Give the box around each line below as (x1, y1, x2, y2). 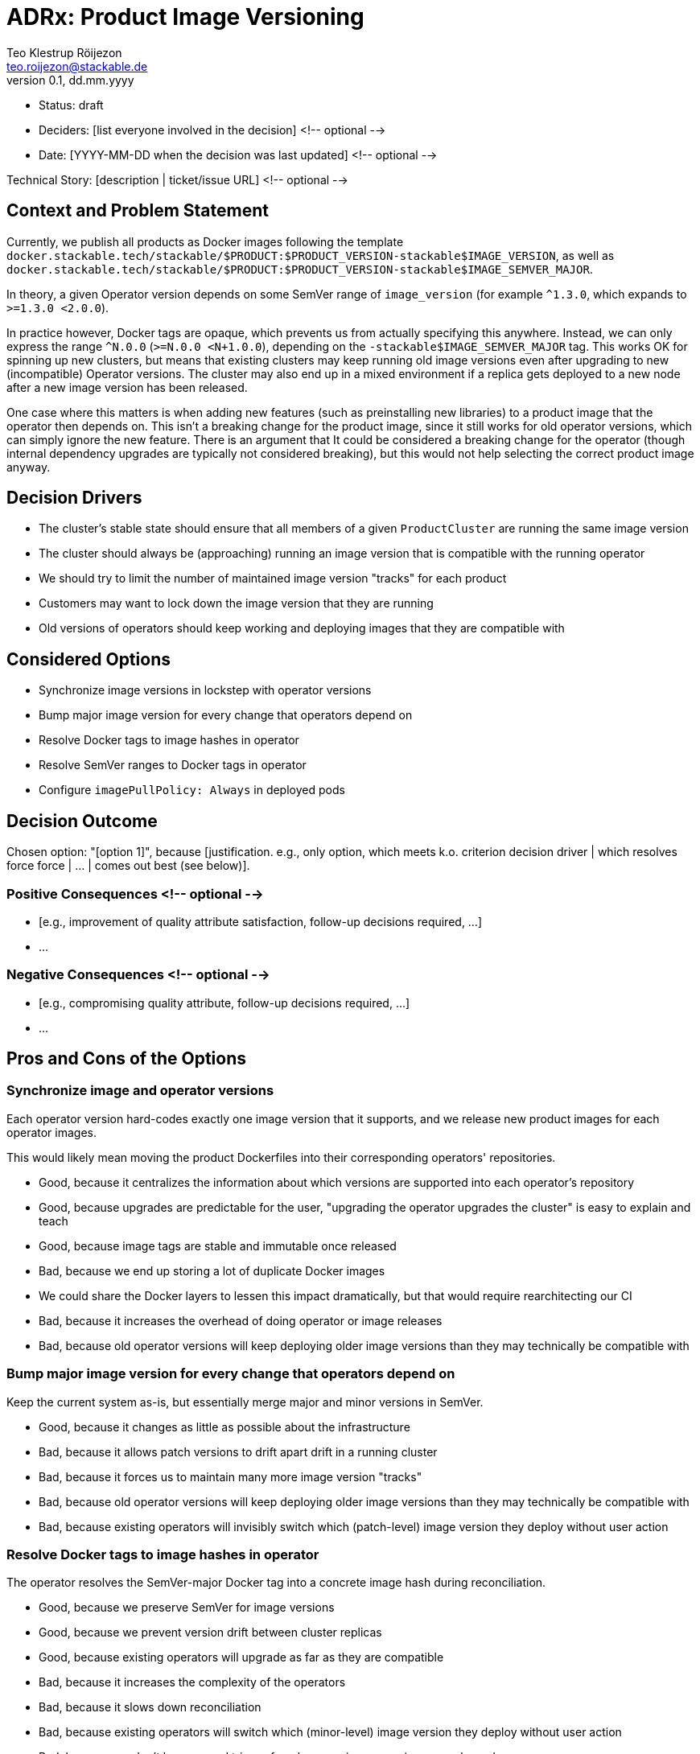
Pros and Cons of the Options (6, 1048, 246, 1069)
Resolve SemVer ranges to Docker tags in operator (39, 758, 307, 772)
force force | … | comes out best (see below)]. (6, 858, 250, 873)
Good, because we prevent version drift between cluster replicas (39, 1625, 382, 1640)
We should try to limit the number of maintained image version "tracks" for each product (39, 571, 507, 586)
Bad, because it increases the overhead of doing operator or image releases (39, 1313, 443, 1328)
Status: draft (39, 97, 104, 112)
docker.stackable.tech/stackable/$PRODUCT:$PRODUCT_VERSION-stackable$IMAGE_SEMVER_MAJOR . (6, 261, 593, 276)
